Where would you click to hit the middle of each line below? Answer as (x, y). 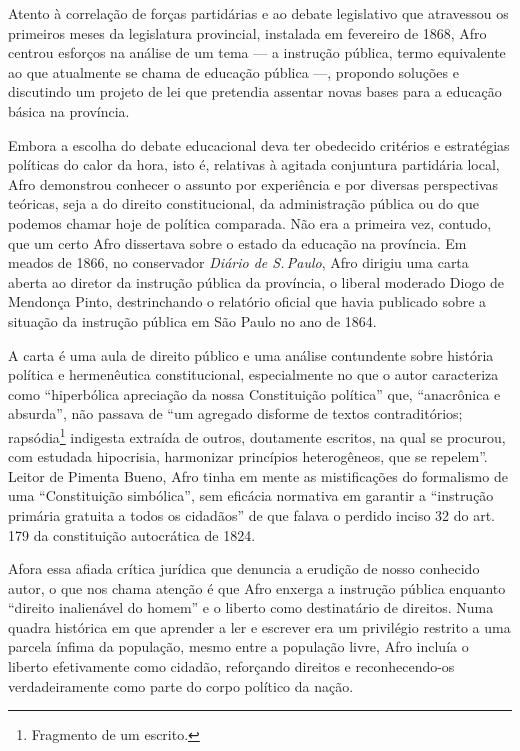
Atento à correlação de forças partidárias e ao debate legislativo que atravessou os (258, 13)
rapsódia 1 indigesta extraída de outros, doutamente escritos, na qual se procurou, (257, 435)
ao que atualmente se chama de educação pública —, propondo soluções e (233, 71)
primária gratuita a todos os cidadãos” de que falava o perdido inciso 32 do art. (252, 514)
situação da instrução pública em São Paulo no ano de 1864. (192, 320)
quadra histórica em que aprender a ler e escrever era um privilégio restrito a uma (259, 626)
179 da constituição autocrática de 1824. (132, 534)
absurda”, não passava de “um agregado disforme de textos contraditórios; (235, 413)
